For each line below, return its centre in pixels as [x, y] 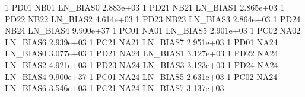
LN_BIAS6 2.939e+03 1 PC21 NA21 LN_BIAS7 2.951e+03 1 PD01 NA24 [141, 41]
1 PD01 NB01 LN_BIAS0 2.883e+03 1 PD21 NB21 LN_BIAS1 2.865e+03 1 [144, 7]
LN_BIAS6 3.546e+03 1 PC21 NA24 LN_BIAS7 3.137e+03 [115, 88]
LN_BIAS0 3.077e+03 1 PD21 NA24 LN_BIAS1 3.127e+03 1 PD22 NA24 [142, 53]
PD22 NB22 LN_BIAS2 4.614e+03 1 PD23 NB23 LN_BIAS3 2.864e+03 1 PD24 [153, 19]
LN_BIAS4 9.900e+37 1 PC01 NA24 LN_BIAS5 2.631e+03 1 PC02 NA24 [141, 76]
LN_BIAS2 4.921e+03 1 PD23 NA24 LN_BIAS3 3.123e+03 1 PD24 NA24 [142, 64]
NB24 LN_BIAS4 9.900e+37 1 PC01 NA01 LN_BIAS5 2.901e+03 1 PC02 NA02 [153, 30]
